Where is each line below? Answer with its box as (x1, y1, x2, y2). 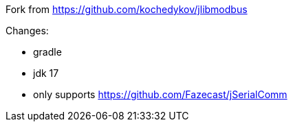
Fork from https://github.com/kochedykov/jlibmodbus (6, 3, 248, 15)
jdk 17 (33, 67, 59, 79)
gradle (33, 46, 62, 58)
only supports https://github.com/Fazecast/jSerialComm (33, 89, 287, 100)
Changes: (6, 25, 49, 36)
